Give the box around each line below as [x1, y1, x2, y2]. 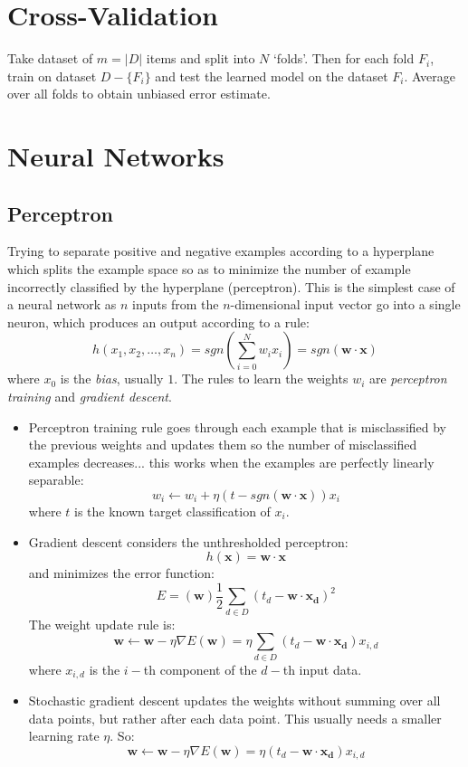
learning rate [28, 726, 100, 745]
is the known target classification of [74, 502, 271, 521]
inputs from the [132, 295, 219, 314]
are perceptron [368, 369, 447, 388]
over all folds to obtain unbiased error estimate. [7, 84, 271, 103]
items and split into [146, 49, 255, 68]
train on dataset [7, 66, 97, 85]
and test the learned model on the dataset [155, 66, 388, 85]
